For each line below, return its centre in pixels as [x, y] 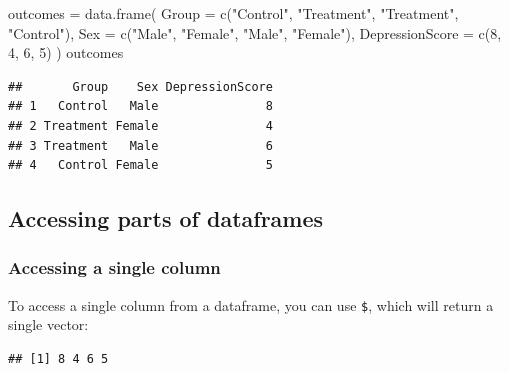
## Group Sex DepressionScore [140, 86]
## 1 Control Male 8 [140, 106]
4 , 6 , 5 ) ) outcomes [66, 52]
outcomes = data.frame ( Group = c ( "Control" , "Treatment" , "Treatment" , [233, 13]
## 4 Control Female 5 [140, 165]
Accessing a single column [114, 267]
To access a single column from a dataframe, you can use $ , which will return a [251, 304]
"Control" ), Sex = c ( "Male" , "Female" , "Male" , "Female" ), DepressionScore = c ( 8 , [255, 32]
